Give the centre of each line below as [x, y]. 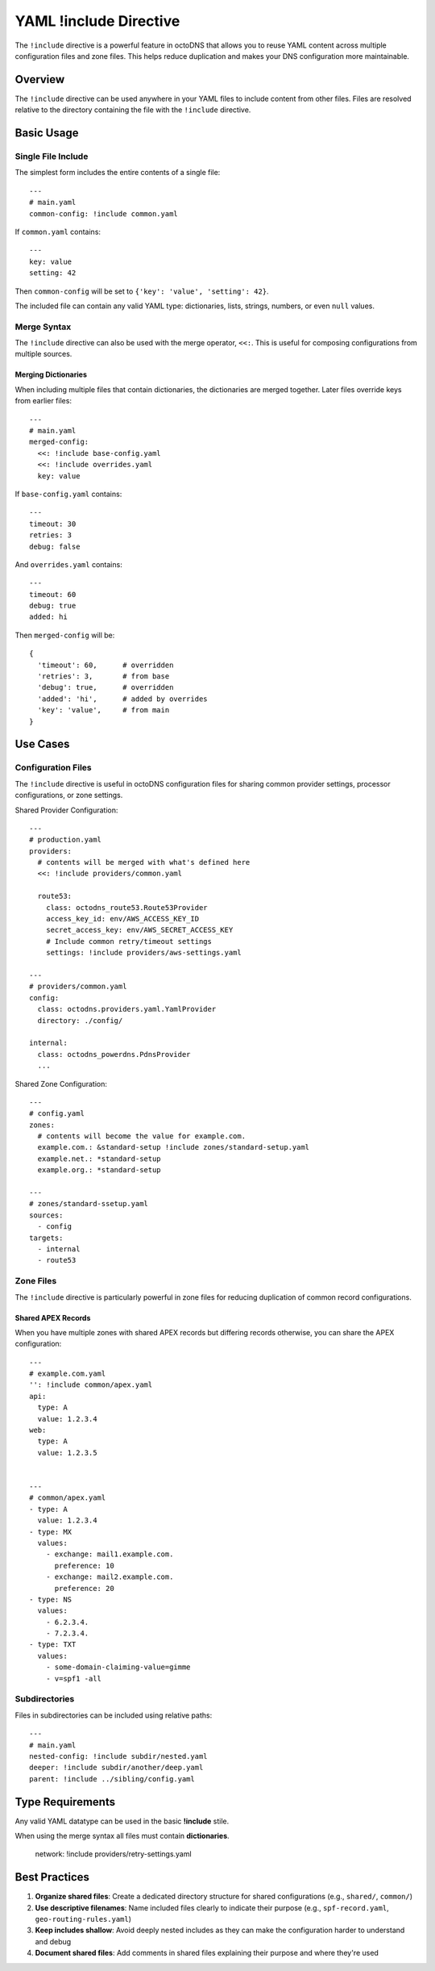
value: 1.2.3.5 [67, 1453]
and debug [53, 1941]
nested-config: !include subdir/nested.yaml [119, 1756]
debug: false [55, 546]
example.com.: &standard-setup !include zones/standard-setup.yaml [174, 1147]
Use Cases [42, 744]
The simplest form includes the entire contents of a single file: [118, 173]
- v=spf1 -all [74, 1679]
